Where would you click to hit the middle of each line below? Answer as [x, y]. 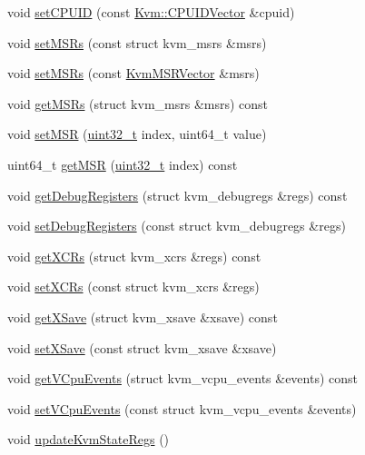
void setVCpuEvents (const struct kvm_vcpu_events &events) [182, 408]
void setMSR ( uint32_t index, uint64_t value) [137, 134]
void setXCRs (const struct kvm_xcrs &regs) [133, 287]
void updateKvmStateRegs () [89, 439]
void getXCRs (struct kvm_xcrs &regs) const [134, 256]
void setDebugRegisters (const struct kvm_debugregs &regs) [177, 226]
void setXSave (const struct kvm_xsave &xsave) [142, 347]
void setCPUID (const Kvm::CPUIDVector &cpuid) [151, 12]
